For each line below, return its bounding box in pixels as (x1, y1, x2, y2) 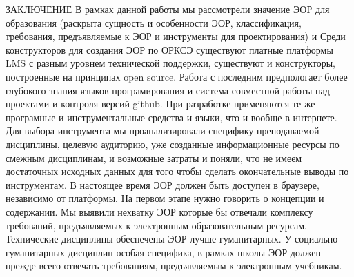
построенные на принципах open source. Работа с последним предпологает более (6, 69, 348, 83)
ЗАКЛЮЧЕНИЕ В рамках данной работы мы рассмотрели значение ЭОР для (6, 2, 330, 16)
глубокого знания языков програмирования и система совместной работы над (6, 83, 330, 97)
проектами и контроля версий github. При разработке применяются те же (6, 96, 315, 111)
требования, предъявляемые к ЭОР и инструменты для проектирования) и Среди (6, 29, 346, 43)
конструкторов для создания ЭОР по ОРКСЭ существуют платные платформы (6, 42, 333, 57)
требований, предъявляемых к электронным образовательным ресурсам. (6, 218, 307, 232)
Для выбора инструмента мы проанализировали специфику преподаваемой (6, 123, 319, 138)
